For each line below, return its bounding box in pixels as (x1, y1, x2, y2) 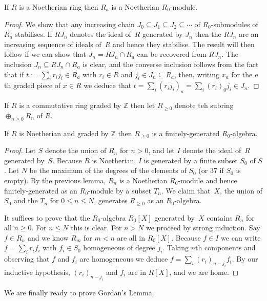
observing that (4, 253, 50, 264)
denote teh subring (175, 100, 234, 111)
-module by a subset (88, 185, 152, 196)
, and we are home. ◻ (169, 267, 239, 277)
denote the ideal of (182, 145, 241, 156)
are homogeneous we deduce (79, 253, 168, 264)
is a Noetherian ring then (19, 2, 98, 12)
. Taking (162, 242, 189, 253)
